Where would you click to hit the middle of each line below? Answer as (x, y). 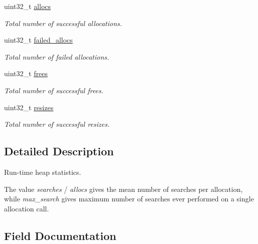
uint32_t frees (26, 73)
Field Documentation (60, 235)
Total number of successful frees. (54, 90)
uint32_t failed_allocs (38, 40)
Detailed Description (59, 151)
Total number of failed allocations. (57, 56)
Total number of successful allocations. (63, 23)
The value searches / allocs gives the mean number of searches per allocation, (123, 189)
